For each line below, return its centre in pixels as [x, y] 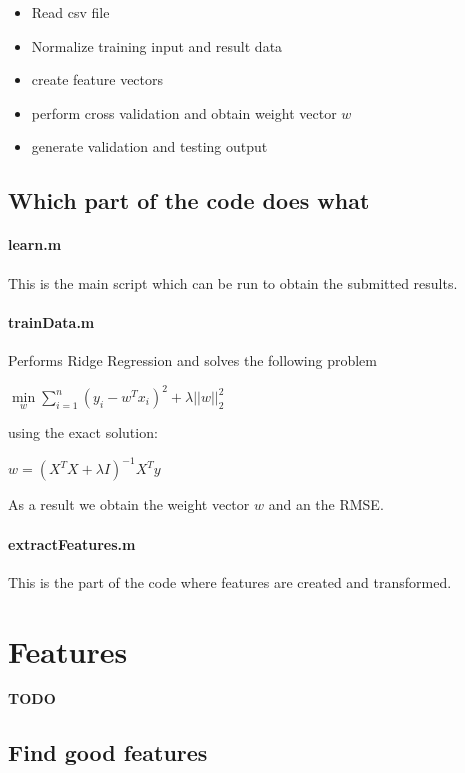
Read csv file [70, 12]
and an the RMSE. [326, 504]
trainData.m [51, 321]
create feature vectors [97, 79]
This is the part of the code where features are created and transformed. [230, 581]
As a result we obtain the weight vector [129, 504]
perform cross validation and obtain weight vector [184, 112]
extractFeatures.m [72, 543]
